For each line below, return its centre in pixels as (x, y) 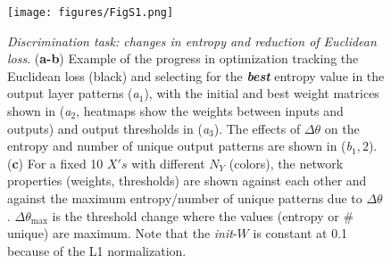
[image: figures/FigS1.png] (91, 12)
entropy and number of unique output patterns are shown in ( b (179, 146)
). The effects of (257, 128)
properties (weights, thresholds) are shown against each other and (187, 181)
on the (342, 128)
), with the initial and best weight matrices (262, 93)
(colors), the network (286, 163)
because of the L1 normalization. (97, 250)
